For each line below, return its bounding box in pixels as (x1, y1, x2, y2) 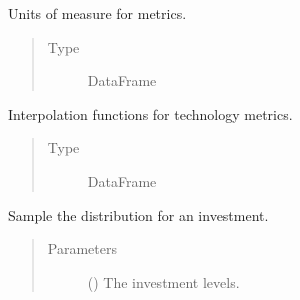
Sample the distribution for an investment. (8, 204, 269, 225)
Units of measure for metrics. (8, 3, 187, 23)
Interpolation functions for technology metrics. (8, 103, 293, 124)
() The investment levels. (87, 271, 240, 292)
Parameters (47, 238, 117, 259)
